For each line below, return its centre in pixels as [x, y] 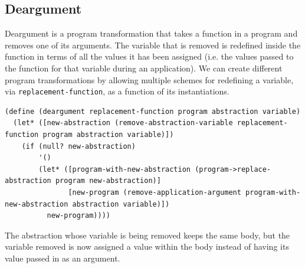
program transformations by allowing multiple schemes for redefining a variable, [149, 79]
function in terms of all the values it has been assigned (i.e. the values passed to [149, 56]
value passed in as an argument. [63, 258]
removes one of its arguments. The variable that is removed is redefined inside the [153, 45]
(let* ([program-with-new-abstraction [114, 169]
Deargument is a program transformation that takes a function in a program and [151, 33]
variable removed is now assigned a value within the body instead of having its [147, 246]
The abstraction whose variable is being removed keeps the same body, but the [147, 235]
